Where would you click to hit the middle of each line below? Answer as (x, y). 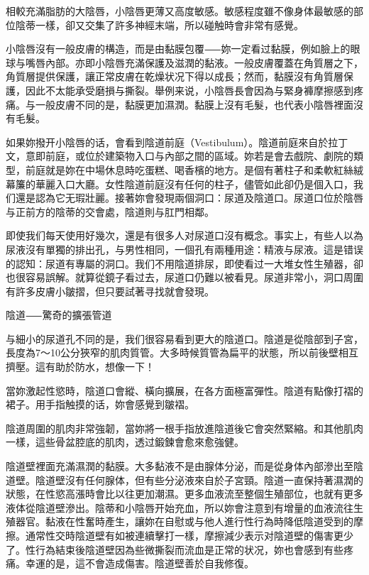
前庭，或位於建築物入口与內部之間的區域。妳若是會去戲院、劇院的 (199, 156)
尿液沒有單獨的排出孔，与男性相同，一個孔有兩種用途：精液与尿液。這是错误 (184, 249)
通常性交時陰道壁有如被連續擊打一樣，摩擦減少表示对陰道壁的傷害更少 (189, 535)
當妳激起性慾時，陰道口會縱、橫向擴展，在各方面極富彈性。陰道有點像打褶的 (184, 390)
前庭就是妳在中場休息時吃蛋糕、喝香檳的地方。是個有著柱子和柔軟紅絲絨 (194, 169)
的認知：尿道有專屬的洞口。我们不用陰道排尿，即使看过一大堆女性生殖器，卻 (184, 263)
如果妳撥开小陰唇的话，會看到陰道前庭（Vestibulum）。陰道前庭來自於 (167, 142)
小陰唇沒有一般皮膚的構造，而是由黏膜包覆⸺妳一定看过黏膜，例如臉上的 (178, 49)
